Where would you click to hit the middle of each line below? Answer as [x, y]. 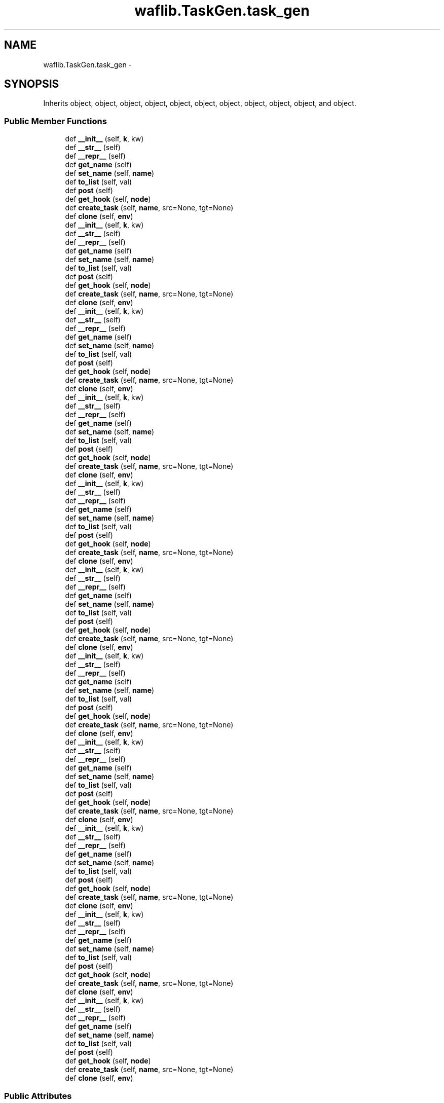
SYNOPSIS [32, 84]
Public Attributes [38, 1096]
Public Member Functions [55, 121]
